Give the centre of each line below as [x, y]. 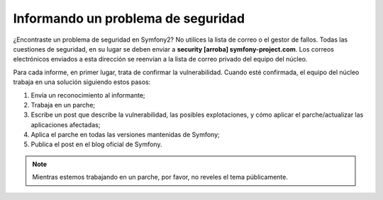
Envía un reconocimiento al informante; [88, 95]
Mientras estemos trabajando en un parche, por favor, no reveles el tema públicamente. [160, 177]
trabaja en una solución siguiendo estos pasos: [82, 82]
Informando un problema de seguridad [129, 18]
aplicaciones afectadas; [66, 124]
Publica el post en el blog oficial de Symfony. [96, 144]
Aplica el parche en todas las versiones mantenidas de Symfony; [125, 135]
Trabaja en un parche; [63, 105]
